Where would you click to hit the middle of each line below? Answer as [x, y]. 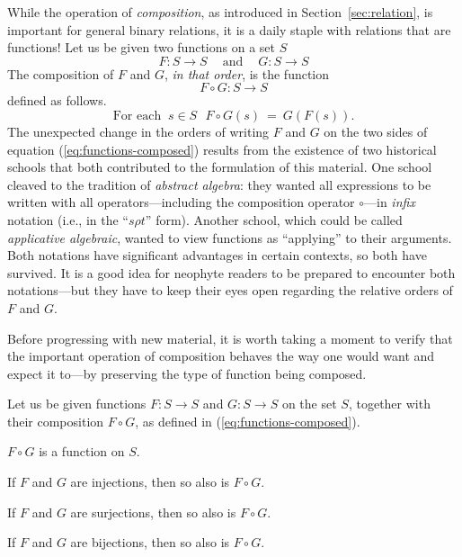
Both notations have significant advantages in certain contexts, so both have [217, 255]
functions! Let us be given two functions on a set [141, 47]
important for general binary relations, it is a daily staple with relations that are [229, 29]
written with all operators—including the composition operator [181, 202]
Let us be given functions [77, 404]
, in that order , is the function [247, 73]
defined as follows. [57, 100]
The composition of [61, 73]
